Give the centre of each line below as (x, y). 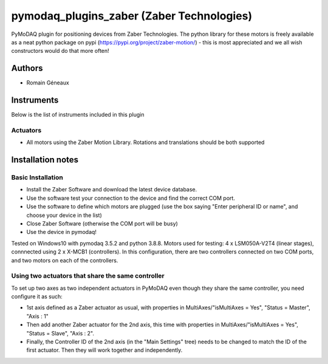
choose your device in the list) (64, 215)
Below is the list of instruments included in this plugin (78, 115)
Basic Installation (37, 177)
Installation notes (45, 160)
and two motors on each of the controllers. (65, 260)
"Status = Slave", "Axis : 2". (60, 333)
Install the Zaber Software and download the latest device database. (112, 190)
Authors (27, 68)
